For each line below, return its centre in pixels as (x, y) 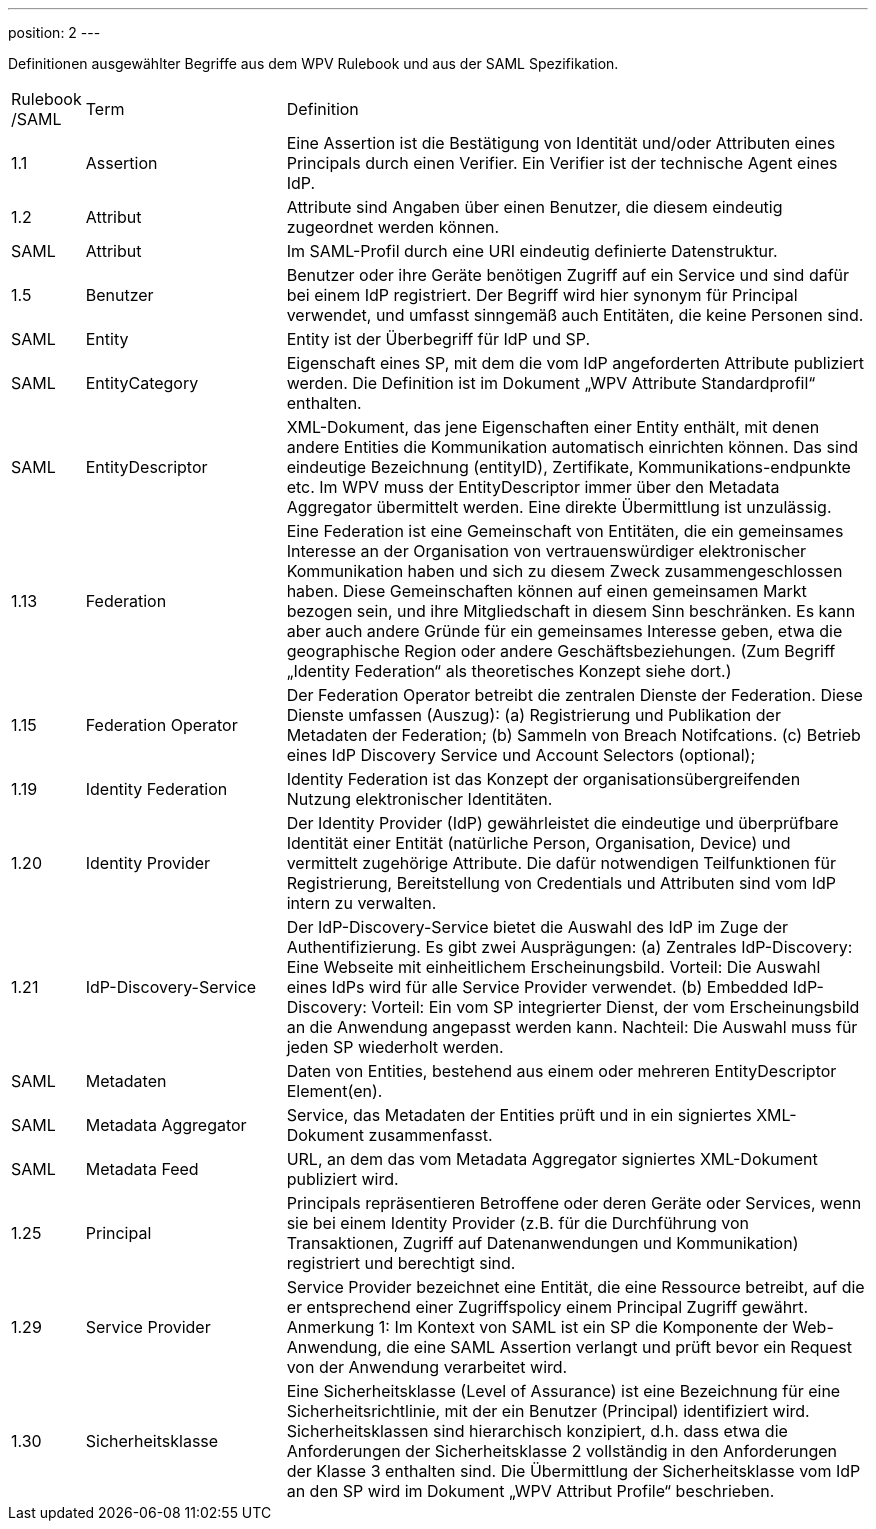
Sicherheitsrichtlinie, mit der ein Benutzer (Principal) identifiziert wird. (548, 1411)
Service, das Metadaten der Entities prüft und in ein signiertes (519, 1115)
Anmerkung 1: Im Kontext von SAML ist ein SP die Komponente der (537, 1327)
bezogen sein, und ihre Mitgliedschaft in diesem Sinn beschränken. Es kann (571, 611)
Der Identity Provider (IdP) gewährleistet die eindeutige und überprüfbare (562, 823)
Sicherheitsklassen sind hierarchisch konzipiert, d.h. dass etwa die (537, 1431)
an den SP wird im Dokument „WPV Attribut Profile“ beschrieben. (530, 1491)
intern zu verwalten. (361, 903)
